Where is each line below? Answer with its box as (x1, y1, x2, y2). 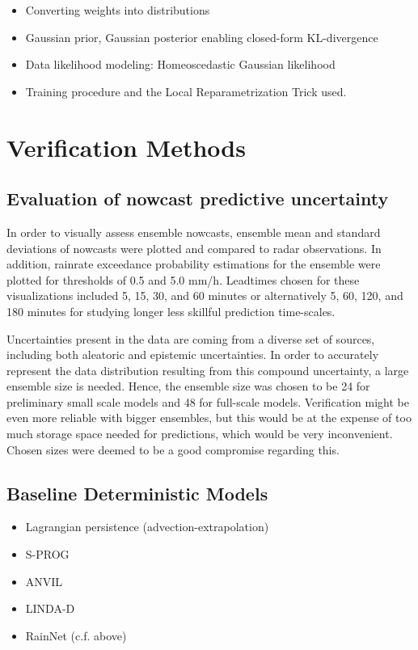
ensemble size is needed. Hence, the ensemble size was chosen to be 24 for (6, 378, 370, 395)
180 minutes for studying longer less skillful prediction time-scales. (6, 302, 336, 319)
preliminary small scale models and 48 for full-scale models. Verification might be (6, 393, 409, 410)
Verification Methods (6, 130, 246, 163)
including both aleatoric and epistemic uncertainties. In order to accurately (6, 346, 379, 363)
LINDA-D (25, 600, 75, 617)
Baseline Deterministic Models (6, 480, 268, 505)
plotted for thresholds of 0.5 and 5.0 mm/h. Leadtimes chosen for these (6, 271, 360, 288)
